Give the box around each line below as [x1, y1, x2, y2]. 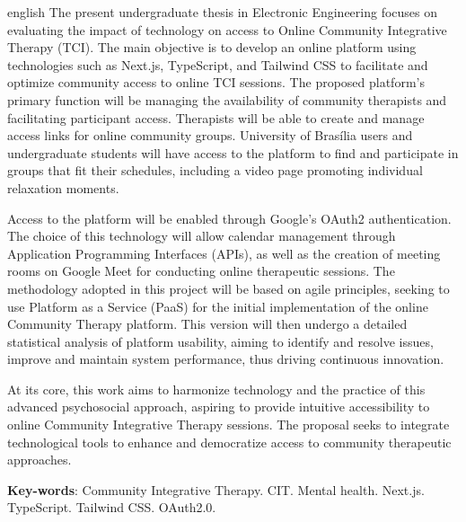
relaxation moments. [7, 178, 119, 197]
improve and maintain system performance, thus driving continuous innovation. [7, 349, 444, 368]
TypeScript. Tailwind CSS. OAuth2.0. [7, 498, 216, 517]
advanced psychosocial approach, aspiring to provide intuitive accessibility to [7, 397, 430, 416]
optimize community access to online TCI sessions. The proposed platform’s [7, 73, 425, 92]
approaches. [7, 450, 72, 469]
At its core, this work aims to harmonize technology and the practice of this [7, 379, 426, 398]
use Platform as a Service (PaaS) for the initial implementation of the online [7, 296, 428, 315]
